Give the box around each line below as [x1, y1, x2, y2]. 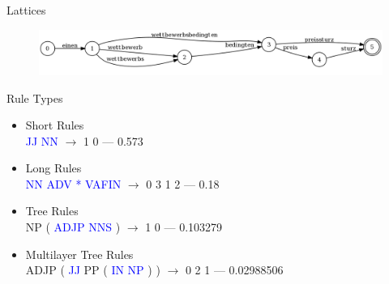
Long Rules [25, 159, 82, 176]
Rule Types [6, 89, 63, 106]
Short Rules [25, 117, 84, 134]
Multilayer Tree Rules [25, 245, 134, 262]
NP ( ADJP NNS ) [25, 218, 121, 235]
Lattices [6, 2, 46, 18]
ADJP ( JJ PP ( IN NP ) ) [25, 261, 160, 278]
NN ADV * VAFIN [25, 175, 122, 192]
